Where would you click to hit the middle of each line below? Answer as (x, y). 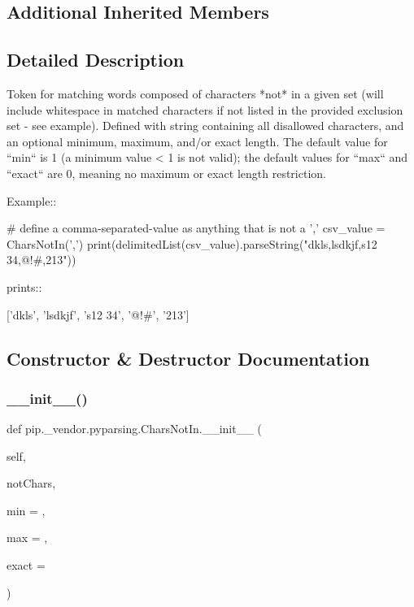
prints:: (24, 286)
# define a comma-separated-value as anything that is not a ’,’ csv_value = (196, 228)
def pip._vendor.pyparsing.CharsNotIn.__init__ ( (134, 429)
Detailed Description (96, 60)
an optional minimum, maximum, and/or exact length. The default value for (197, 141)
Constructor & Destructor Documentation (188, 358)
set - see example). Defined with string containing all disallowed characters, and (205, 126)
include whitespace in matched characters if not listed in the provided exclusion (205, 109)
